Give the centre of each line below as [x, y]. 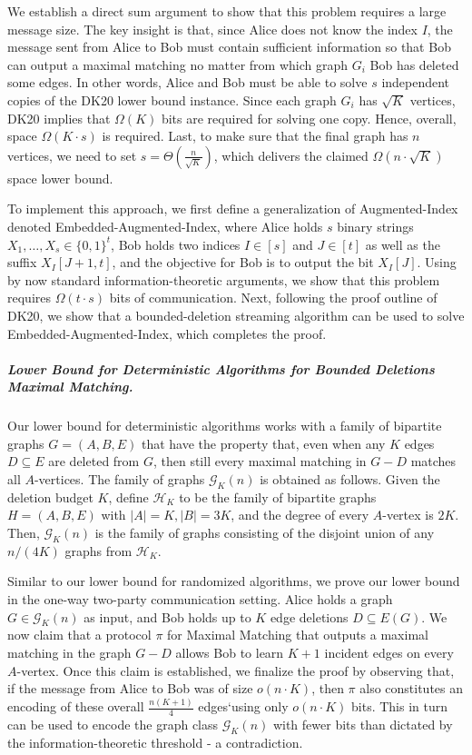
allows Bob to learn [230, 652]
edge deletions [309, 616]
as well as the [403, 244]
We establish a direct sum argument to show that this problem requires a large [227, 11]
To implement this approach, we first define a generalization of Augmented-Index [233, 209]
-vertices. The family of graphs [119, 479]
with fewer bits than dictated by [363, 724]
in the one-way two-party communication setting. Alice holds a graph [200, 599]
